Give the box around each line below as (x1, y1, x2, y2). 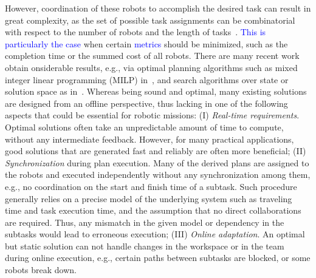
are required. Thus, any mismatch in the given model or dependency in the (5, 215, 284, 228)
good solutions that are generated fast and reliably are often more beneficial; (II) (5, 144, 306, 157)
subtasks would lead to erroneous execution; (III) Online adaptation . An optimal (5, 228, 305, 240)
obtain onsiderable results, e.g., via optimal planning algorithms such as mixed (5, 61, 298, 73)
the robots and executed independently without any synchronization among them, (5, 168, 311, 181)
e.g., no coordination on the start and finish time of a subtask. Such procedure (5, 180, 297, 192)
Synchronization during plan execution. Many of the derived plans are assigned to (5, 156, 309, 169)
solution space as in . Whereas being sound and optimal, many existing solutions (5, 85, 307, 98)
